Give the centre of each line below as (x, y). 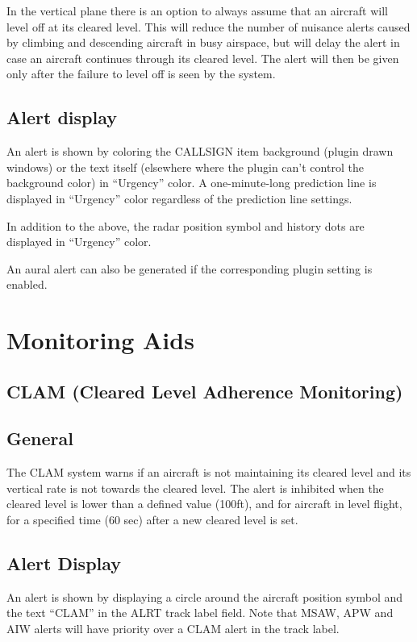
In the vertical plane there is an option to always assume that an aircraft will (197, 10)
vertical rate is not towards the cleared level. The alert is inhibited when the (195, 488)
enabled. (27, 284)
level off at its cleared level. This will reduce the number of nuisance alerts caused (208, 26)
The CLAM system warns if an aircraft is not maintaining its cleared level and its (209, 472)
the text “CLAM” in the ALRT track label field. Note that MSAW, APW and (200, 613)
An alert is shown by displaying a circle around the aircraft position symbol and (205, 596)
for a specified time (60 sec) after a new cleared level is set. (152, 520)
